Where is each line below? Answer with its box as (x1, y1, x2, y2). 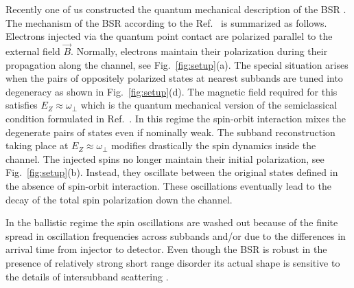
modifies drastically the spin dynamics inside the (111, 138, 316, 153)
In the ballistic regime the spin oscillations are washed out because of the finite (5, 215, 338, 230)
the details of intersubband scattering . (5, 269, 169, 283)
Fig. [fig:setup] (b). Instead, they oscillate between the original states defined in (5, 165, 338, 179)
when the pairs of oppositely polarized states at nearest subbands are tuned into (5, 71, 343, 85)
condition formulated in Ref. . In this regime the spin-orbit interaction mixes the (5, 111, 346, 125)
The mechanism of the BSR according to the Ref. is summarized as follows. (5, 15, 327, 30)
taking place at (5, 138, 69, 153)
